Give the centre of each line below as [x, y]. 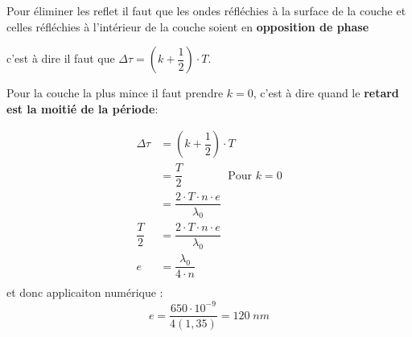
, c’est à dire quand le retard [326, 93]
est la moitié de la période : [82, 108]
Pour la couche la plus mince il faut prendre [115, 93]
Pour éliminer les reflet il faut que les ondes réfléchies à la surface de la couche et [206, 10]
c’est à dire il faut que [61, 58]
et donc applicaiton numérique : [85, 292]
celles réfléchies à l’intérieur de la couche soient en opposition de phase [188, 26]
